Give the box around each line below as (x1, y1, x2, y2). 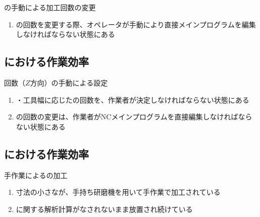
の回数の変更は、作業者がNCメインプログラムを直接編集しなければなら (16, 111, 252, 122)
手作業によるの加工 (4, 169, 68, 180)
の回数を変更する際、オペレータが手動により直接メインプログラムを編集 (16, 19, 256, 29)
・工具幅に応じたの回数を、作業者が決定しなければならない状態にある (16, 94, 249, 105)
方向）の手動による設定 (30, 77, 108, 88)
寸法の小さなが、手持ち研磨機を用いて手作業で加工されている (16, 187, 221, 197)
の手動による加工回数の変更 (4, 2, 96, 12)
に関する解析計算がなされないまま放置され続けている (16, 203, 193, 214)
